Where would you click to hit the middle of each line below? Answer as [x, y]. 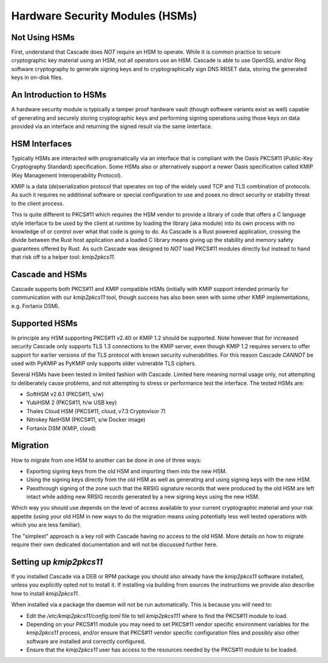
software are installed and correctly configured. [86, 641]
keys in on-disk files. [37, 77]
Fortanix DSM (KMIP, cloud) [61, 428]
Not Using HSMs [43, 37]
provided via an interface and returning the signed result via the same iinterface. [112, 126]
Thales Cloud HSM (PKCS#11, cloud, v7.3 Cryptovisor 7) [96, 411]
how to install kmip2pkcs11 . [45, 593]
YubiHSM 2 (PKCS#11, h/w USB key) [72, 403]
